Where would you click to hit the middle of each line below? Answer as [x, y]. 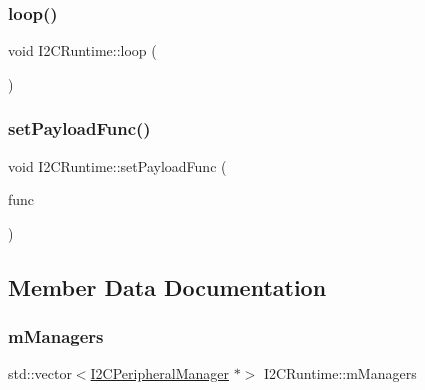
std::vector [40, 373]
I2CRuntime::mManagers [340, 373]
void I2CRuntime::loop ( [82, 50]
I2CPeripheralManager [159, 373]
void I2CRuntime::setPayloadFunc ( [117, 165]
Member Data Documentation [167, 286]
